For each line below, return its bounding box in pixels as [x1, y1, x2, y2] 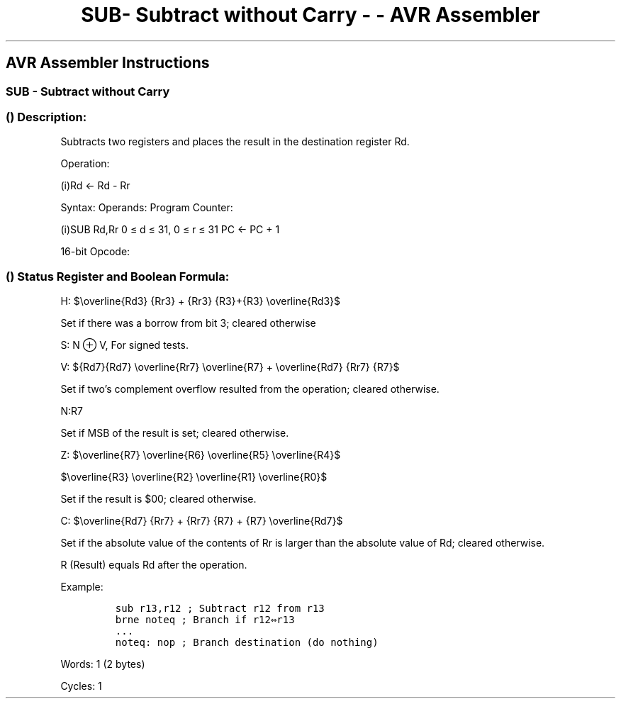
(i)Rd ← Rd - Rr [60, 179, 130, 192]
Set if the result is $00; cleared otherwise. [60, 493, 257, 505]
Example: [60, 581, 103, 593]
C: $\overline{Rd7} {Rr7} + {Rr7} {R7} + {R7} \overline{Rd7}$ [60, 515, 343, 527]
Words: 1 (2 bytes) [60, 658, 145, 671]
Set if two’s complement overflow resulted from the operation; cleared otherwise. [60, 383, 440, 396]
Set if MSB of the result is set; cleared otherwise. [60, 427, 289, 440]
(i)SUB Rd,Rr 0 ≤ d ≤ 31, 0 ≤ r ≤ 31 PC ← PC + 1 [60, 223, 280, 236]
